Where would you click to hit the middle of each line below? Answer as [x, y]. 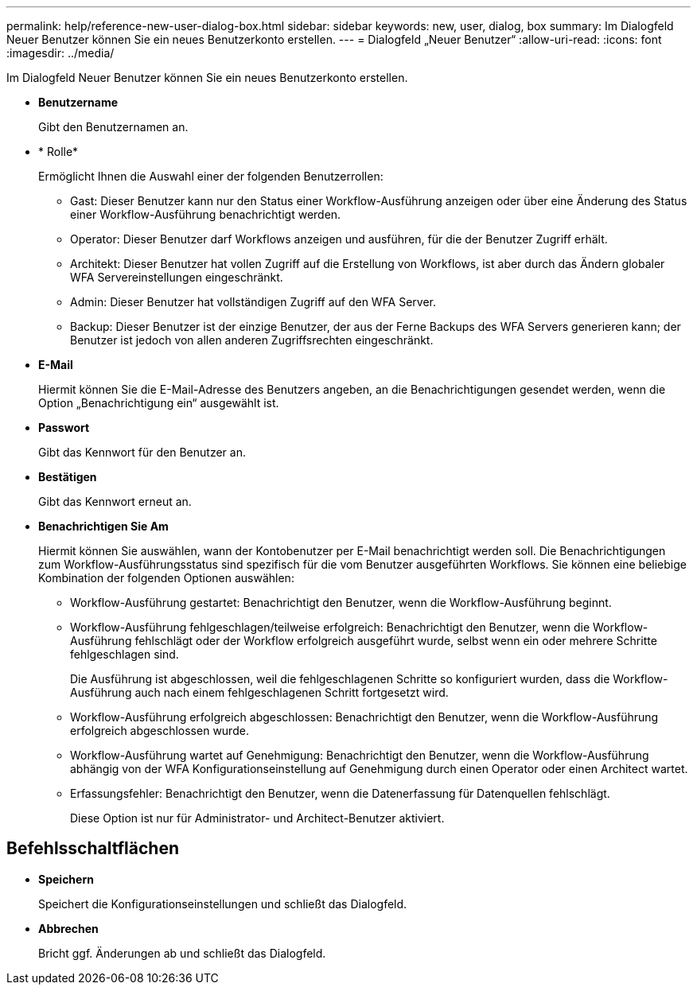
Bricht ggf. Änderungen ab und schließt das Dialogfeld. [182, 953]
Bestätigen [68, 477]
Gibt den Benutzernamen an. [113, 127]
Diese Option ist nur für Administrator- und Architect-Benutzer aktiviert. [257, 818]
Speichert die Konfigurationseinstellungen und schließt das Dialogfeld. [223, 904]
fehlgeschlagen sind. [125, 654]
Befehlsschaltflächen [93, 849]
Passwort [64, 427]
